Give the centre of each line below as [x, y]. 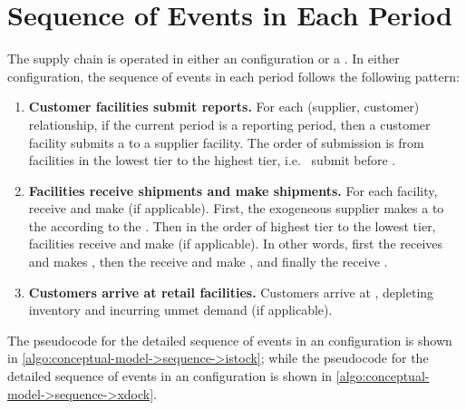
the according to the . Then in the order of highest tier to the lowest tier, [232, 225]
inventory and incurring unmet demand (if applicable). [180, 310]
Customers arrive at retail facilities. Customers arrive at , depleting [231, 292]
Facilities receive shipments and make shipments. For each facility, [233, 190]
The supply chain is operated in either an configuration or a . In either [204, 59]
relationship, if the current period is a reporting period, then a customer [229, 124]
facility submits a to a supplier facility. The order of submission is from [226, 142]
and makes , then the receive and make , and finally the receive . [208, 262]
